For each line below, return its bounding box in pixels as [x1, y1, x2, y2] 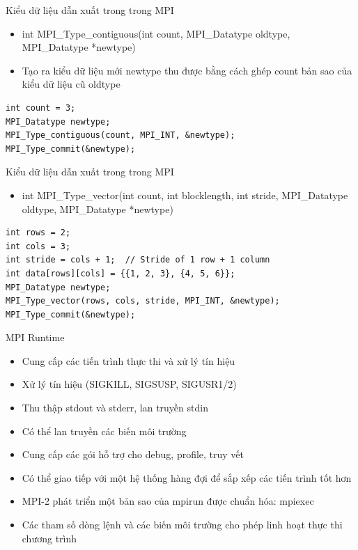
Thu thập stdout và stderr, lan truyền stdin [22, 400, 208, 415]
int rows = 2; [6, 228, 71, 238]
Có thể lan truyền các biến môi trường [22, 423, 187, 438]
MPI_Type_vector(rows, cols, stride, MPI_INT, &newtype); [6, 296, 280, 306]
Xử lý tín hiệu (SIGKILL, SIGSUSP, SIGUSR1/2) [22, 377, 237, 391]
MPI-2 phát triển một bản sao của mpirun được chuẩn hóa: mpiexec [22, 494, 314, 508]
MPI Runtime [6, 330, 65, 345]
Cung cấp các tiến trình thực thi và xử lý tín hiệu [22, 353, 235, 368]
